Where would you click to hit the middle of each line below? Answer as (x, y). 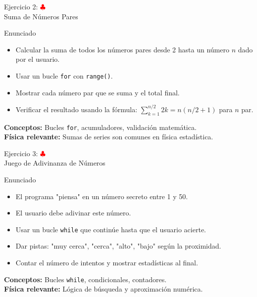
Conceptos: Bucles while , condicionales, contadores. (85, 279)
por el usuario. (38, 59)
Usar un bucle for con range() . (64, 75)
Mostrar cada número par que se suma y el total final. (98, 92)
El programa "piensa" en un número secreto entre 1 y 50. (102, 196)
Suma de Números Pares (41, 16)
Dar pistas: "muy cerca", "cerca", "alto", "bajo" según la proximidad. (118, 246)
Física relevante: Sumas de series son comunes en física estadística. (109, 137)
